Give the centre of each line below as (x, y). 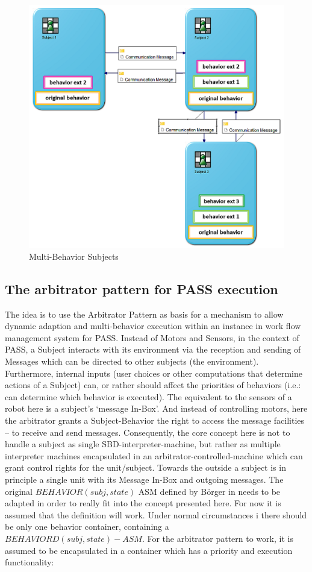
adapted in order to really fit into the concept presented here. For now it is (143, 503)
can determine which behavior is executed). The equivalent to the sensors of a (148, 396)
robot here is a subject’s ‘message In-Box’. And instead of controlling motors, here (156, 408)
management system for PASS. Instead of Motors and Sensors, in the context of (152, 337)
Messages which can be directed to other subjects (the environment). (132, 361)
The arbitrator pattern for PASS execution (142, 288)
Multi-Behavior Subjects (74, 256)
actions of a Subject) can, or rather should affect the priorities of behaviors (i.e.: (153, 385)
